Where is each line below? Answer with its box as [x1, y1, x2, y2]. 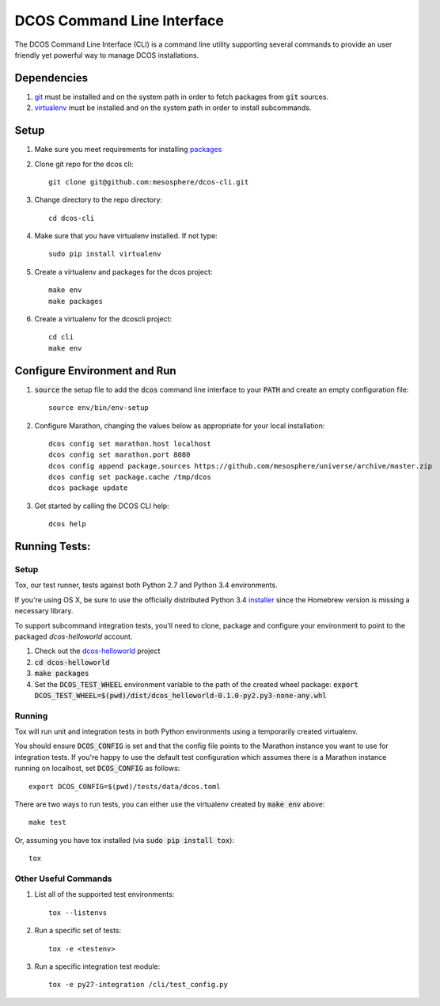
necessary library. [14, 606, 74, 616]
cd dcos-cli [48, 214, 95, 222]
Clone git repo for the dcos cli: [34, 159, 134, 169]
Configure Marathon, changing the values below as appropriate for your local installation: [34, 420, 325, 431]
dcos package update [48, 484, 128, 492]
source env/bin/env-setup [48, 404, 150, 412]
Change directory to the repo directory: [34, 195, 162, 205]
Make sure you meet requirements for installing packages [34, 145, 222, 154]
